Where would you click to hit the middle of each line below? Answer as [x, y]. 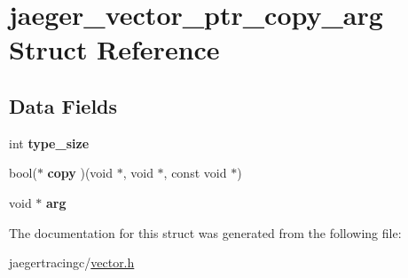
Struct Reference [114, 49]
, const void [195, 173]
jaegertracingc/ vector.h [72, 262]
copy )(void [80, 173]
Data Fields [63, 105]
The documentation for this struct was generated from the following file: [205, 232]
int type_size [49, 143]
